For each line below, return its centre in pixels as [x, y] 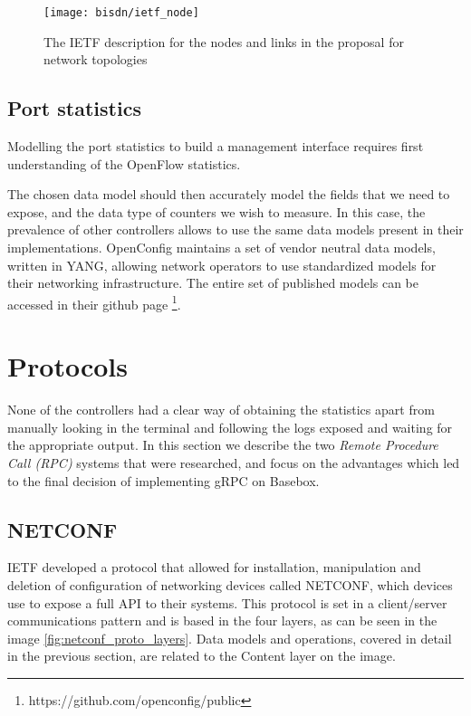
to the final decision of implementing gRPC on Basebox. [163, 480]
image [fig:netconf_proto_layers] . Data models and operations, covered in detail [230, 638]
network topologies [96, 59]
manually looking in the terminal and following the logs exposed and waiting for [230, 427]
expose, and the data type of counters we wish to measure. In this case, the [216, 211]
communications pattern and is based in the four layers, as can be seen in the [222, 621]
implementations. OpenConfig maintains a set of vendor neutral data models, [221, 248]
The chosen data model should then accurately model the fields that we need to [229, 194]
